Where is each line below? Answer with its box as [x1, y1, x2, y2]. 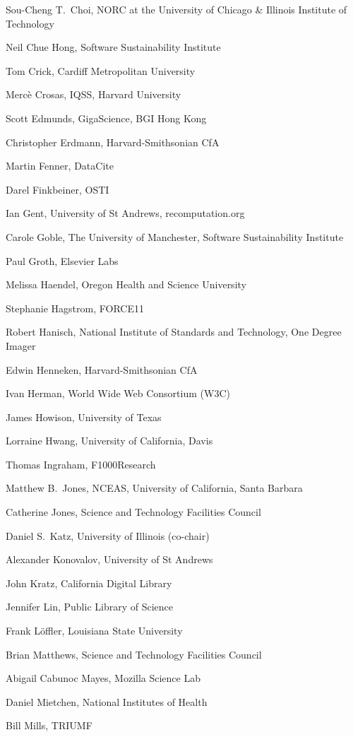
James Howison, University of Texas [6, 409, 162, 424]
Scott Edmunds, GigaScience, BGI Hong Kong [6, 110, 207, 125]
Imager [6, 338, 36, 353]
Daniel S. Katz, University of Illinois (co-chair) [6, 528, 210, 543]
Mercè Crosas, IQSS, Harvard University [6, 87, 181, 102]
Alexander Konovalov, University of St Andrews [6, 552, 213, 567]
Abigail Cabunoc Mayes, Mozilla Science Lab [6, 671, 201, 685]
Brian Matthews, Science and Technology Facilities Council [6, 647, 262, 661]
